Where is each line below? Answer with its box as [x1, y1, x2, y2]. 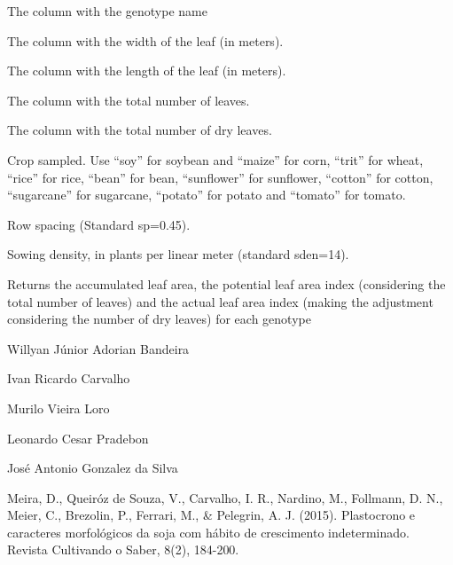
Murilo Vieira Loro [7, 398, 110, 417]
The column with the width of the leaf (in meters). [7, 31, 284, 50]
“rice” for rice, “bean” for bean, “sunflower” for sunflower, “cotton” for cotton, [7, 168, 433, 186]
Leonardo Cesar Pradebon [7, 428, 149, 447]
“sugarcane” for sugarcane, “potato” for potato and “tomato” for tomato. [7, 185, 406, 204]
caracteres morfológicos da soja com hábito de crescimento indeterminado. [7, 522, 410, 541]
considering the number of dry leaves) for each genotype [7, 310, 311, 328]
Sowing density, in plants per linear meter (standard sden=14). [7, 245, 349, 263]
